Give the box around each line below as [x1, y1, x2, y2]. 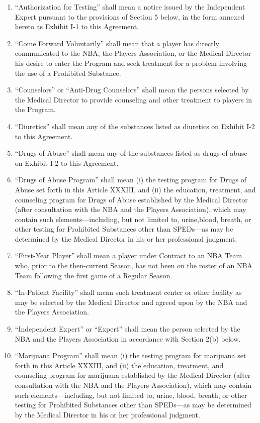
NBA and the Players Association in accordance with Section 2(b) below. [15, 333, 241, 344]
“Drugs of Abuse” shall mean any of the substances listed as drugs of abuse [15, 148, 247, 158]
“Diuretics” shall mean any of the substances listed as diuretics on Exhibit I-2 [15, 121, 255, 131]
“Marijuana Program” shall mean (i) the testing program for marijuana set [15, 350, 246, 361]
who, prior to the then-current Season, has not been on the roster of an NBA [15, 260, 252, 271]
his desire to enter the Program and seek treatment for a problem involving [15, 57, 247, 68]
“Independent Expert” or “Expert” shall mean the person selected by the [15, 324, 240, 334]
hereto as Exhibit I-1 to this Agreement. [15, 21, 139, 32]
